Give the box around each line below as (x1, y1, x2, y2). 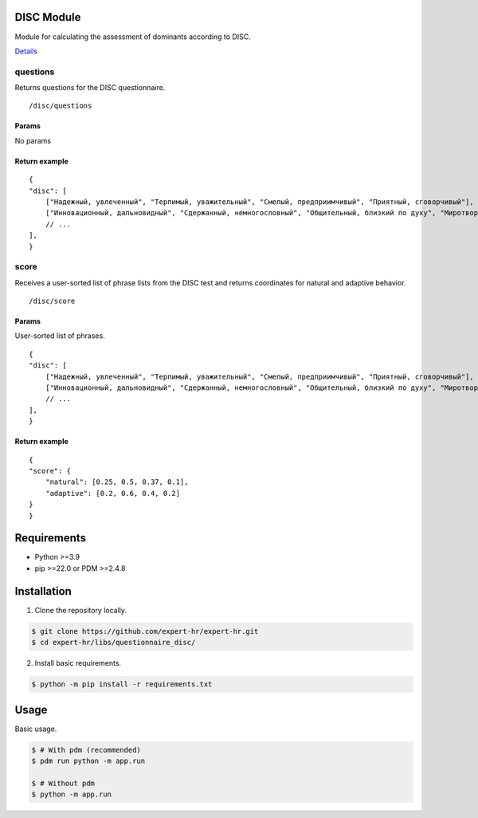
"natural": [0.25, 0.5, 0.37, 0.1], (45, 478, 189, 486)
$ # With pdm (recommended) (31, 745, 141, 754)
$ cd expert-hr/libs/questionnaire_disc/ (31, 638, 196, 647)
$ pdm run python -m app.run (31, 756, 146, 765)
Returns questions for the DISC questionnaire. (14, 83, 166, 92)
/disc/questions (29, 101, 92, 111)
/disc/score (29, 297, 76, 306)
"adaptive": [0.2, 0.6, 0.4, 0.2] (45, 489, 181, 497)
